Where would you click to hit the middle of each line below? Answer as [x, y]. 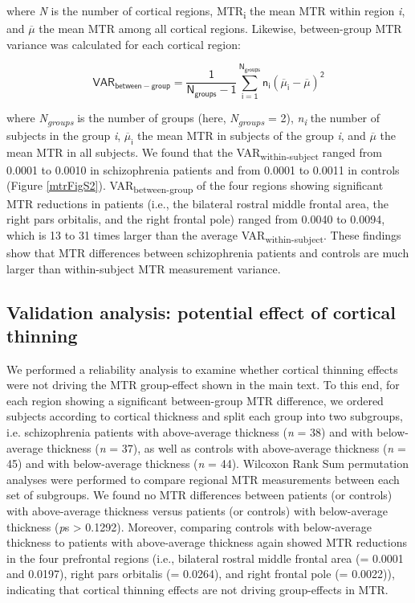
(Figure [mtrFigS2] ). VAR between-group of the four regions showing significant [195, 187]
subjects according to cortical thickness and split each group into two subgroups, [205, 416]
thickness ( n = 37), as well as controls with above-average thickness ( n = [226, 447]
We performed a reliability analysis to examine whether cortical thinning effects [202, 369]
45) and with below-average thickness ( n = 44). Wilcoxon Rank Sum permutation [208, 464]
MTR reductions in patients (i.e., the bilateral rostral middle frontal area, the [197, 203]
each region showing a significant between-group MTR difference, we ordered [195, 400]
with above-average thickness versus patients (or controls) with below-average [197, 511]
